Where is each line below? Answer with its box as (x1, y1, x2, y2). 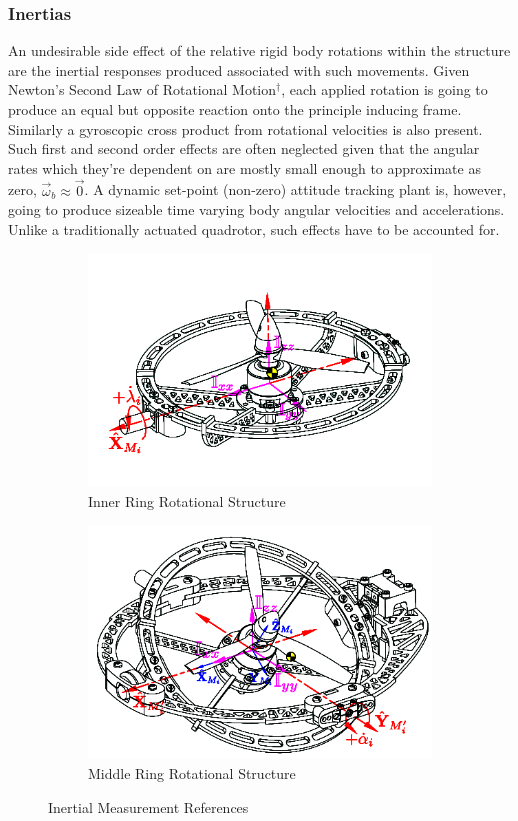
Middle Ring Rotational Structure (88, 762, 296, 783)
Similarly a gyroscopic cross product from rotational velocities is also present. (8, 118, 483, 139)
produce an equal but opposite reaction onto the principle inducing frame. (8, 99, 462, 119)
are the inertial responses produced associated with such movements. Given (8, 59, 470, 80)
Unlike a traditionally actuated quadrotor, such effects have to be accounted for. (8, 218, 500, 239)
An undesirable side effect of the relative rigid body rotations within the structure (8, 40, 511, 61)
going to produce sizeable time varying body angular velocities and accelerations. (8, 199, 505, 220)
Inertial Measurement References (48, 796, 249, 817)
